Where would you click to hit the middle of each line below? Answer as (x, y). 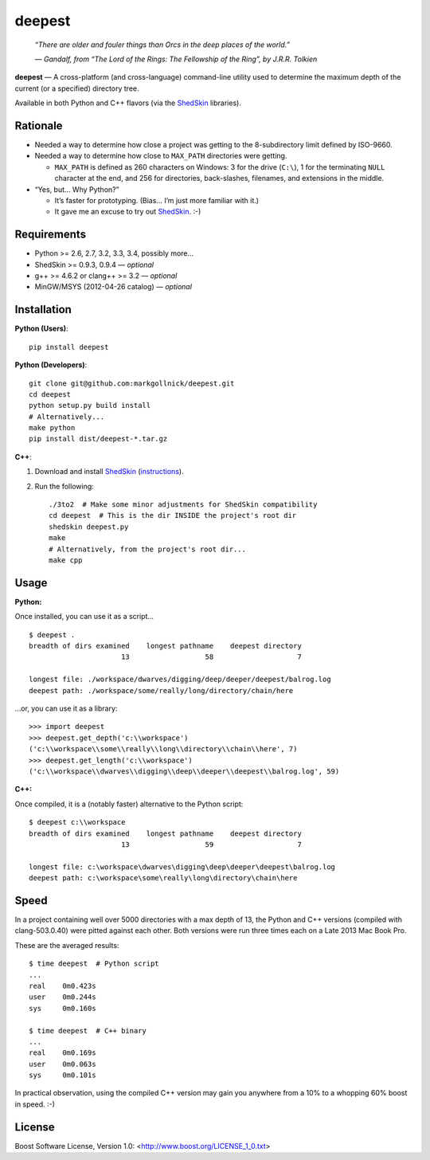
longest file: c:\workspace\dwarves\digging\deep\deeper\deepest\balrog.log (182, 867)
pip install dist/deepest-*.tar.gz (98, 439)
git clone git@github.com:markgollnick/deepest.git (132, 383)
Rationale (39, 125)
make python (52, 428)
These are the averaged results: (67, 945)
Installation (43, 310)
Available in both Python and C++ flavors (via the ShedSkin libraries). (128, 103)
